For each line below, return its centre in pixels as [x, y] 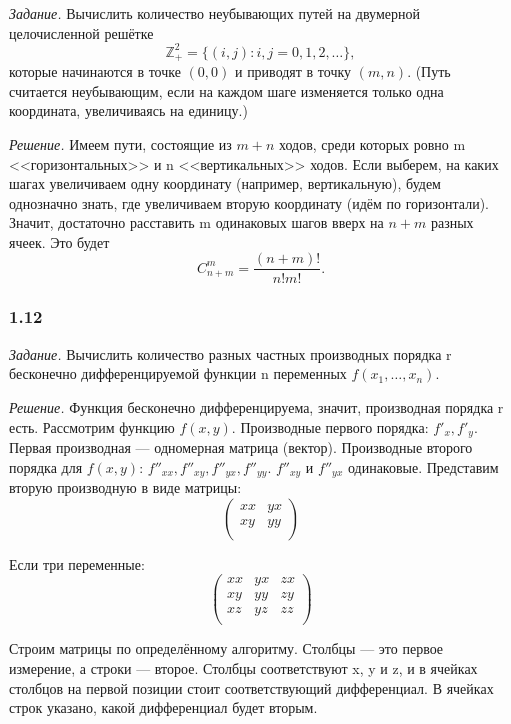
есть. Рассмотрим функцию [92, 426]
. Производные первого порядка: [330, 426]
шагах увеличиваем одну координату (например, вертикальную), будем [225, 183]
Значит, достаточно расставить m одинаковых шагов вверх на [196, 222]
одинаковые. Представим [423, 466]
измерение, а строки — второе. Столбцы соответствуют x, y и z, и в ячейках [243, 668]
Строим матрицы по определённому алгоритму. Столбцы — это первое [226, 648]
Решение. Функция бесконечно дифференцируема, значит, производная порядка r [256, 406]
